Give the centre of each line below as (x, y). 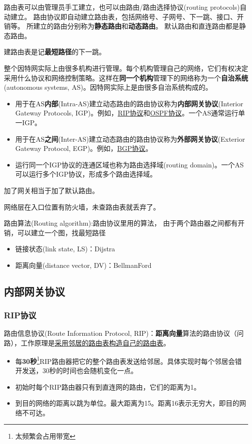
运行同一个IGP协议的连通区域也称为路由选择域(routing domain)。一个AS (129, 164)
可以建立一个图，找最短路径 (61, 232)
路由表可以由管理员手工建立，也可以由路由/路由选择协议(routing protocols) (122, 7)
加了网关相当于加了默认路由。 (51, 190)
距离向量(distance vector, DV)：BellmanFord (83, 265)
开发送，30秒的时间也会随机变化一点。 (76, 370)
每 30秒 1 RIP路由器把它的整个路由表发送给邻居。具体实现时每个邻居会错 (128, 360)
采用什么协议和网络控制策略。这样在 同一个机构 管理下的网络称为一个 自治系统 (126, 77)
